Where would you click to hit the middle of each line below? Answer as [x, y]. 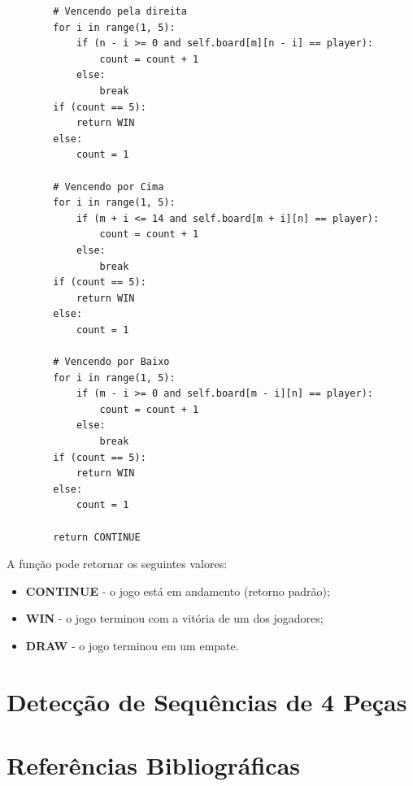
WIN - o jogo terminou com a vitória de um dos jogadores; [174, 618]
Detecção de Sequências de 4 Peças [207, 701]
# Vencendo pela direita [120, 11]
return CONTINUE [97, 537]
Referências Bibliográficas [154, 765]
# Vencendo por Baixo [111, 362]
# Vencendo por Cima [109, 187]
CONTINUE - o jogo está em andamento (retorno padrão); [178, 591]
